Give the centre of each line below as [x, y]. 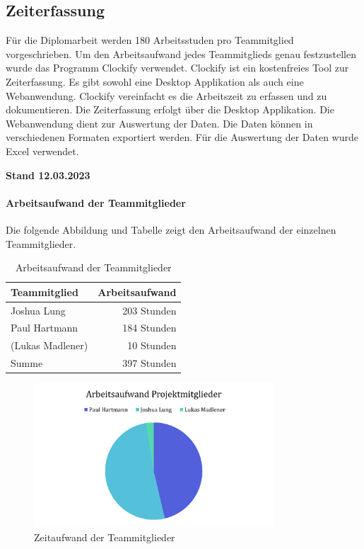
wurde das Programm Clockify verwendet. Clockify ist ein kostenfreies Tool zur [177, 68]
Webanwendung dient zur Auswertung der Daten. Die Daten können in [159, 123]
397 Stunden [149, 363]
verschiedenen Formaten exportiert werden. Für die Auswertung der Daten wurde [182, 137]
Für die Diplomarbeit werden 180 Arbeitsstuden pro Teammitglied [150, 40]
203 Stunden [149, 310]
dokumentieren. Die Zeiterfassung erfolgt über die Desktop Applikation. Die [170, 109]
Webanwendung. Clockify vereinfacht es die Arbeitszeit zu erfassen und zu [166, 95]
